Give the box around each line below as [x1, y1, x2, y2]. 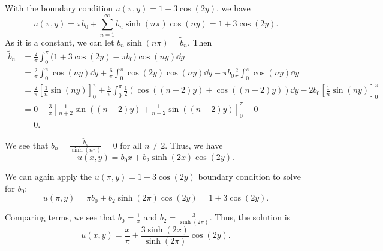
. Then [187, 35, 212, 48]
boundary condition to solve [198, 170, 301, 183]
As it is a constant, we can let [5, 35, 114, 48]
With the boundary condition [5, 2, 113, 14]
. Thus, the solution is [209, 211, 291, 223]
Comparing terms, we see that [5, 211, 116, 223]
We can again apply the [5, 170, 92, 183]
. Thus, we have [165, 138, 223, 151]
